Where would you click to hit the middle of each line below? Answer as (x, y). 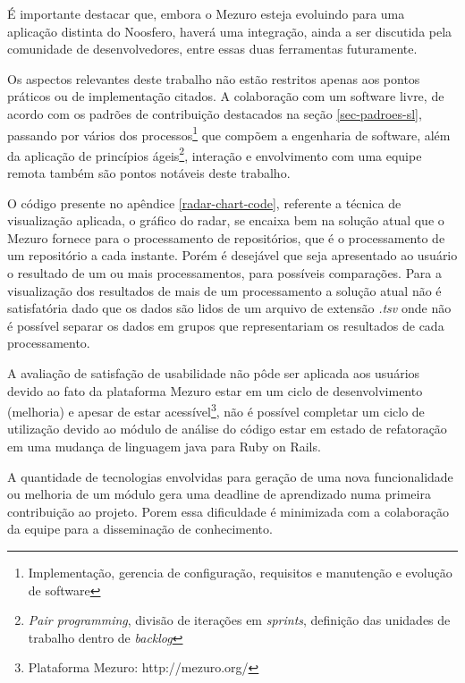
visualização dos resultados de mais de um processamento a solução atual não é (224, 290)
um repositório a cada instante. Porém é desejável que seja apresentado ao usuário (232, 255)
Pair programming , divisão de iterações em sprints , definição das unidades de (239, 620)
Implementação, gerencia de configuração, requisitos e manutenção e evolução (240, 572)
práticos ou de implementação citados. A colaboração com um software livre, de (226, 96)
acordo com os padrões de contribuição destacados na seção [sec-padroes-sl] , (215, 113)
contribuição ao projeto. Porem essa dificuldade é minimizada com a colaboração (228, 511)
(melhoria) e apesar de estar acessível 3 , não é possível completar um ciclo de (216, 410)
